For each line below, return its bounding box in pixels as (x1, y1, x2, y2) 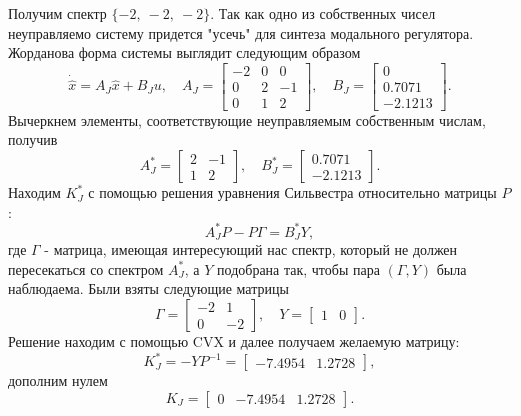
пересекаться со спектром (8, 258, 164, 279)
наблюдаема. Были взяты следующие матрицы (8, 278, 289, 299)
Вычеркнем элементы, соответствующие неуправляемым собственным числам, (8, 109, 486, 130)
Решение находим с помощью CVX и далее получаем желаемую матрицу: (8, 330, 460, 351)
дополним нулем (8, 370, 108, 391)
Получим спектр (8, 3, 107, 23)
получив (8, 129, 58, 150)
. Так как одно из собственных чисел (210, 3, 436, 23)
